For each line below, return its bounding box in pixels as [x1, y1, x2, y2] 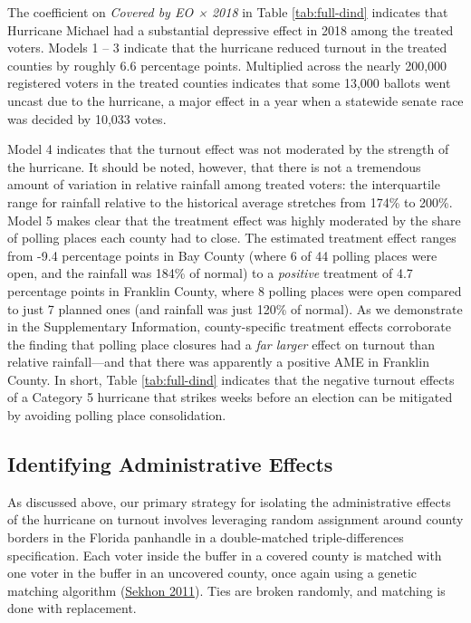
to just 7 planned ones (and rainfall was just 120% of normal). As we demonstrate [7, 299, 463, 318]
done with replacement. [7, 599, 137, 618]
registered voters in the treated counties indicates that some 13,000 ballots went [7, 73, 451, 92]
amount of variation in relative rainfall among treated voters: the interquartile [7, 175, 440, 194]
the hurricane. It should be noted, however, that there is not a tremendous [7, 157, 421, 176]
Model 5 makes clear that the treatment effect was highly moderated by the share [7, 210, 461, 229]
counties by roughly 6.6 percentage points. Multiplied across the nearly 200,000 [7, 55, 447, 74]
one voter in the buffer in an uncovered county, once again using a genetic [7, 563, 418, 582]
